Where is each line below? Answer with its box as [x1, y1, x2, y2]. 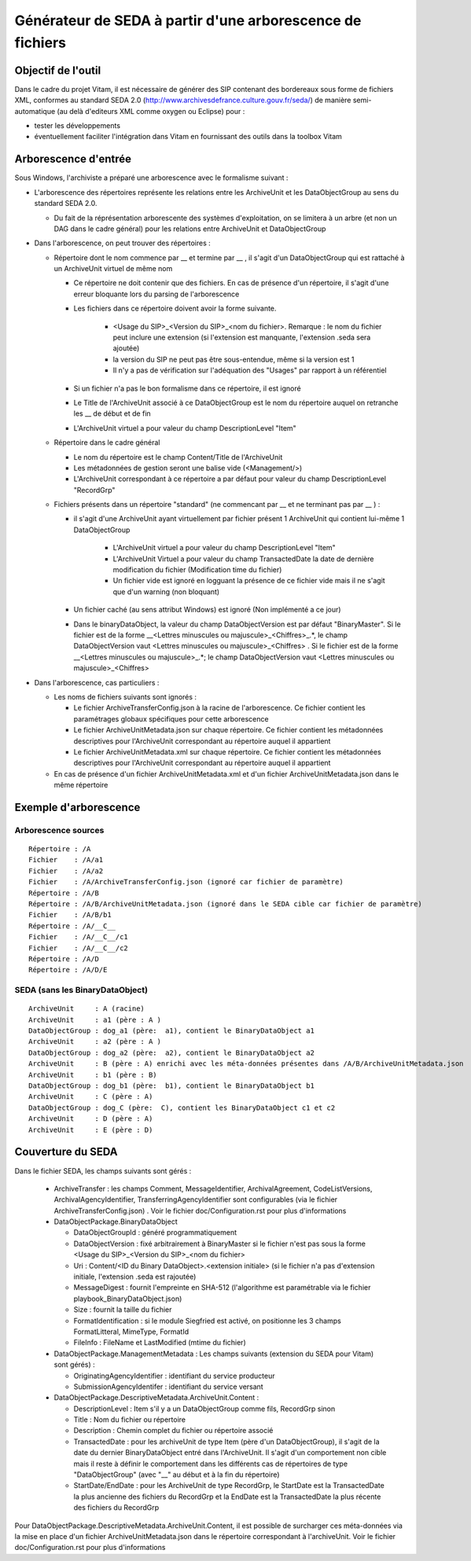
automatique [14, 106, 56, 116]
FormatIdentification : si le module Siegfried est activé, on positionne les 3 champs [73, 1316, 341, 1325]
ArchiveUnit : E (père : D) [28, 1125, 153, 1134]
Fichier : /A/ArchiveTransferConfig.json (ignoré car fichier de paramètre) [28, 877, 344, 887]
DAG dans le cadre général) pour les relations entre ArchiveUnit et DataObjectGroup [53, 224, 326, 233]
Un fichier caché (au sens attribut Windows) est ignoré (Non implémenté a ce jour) [73, 605, 341, 615]
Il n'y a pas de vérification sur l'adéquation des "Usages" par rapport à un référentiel [112, 365, 387, 375]
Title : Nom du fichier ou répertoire [73, 1415, 186, 1424]
